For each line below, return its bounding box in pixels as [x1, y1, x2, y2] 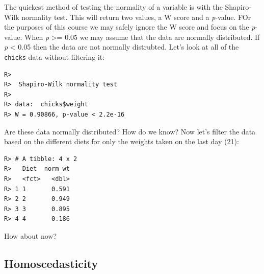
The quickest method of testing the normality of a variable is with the [4, 2, 223, 12]
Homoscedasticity [4, 255, 98, 271]
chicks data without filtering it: [4, 51, 105, 62]
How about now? [4, 230, 57, 241]
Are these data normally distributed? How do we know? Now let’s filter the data [4, 126, 256, 136]
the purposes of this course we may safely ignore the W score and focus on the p [4, 21, 255, 32]
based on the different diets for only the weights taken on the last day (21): [4, 136, 239, 147]
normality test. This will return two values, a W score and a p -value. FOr [21, 11, 251, 22]
